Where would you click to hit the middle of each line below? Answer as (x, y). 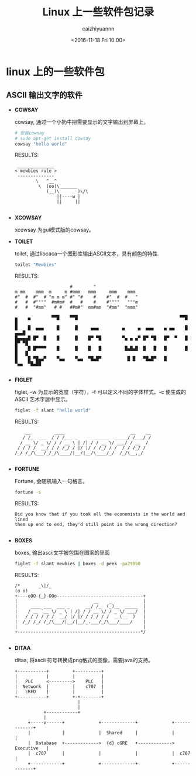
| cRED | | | (59, 691)
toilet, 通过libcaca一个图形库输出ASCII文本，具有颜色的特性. (87, 254)
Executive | (32, 748)
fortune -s (28, 492)
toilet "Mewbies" (36, 265)
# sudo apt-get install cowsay (53, 139)
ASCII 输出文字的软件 (44, 95)
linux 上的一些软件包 (55, 72)
